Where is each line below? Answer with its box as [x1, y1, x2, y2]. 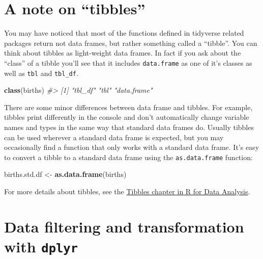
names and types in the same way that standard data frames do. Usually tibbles [4, 122, 254, 132]
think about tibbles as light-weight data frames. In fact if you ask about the [4, 47, 241, 58]
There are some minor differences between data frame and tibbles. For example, [4, 101, 253, 112]
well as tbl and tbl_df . [4, 67, 78, 78]
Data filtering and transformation [4, 216, 244, 237]
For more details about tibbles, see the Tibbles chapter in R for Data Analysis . [4, 186, 250, 197]
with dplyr [4, 236, 78, 256]
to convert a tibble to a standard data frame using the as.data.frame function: [4, 151, 253, 162]
